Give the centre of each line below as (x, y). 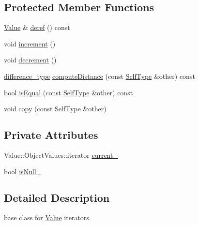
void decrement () (30, 60)
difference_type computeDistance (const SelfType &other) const (99, 76)
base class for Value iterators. (47, 217)
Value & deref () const (37, 27)
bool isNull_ (23, 171)
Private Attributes (51, 135)
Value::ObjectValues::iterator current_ (61, 155)
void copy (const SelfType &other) (55, 109)
